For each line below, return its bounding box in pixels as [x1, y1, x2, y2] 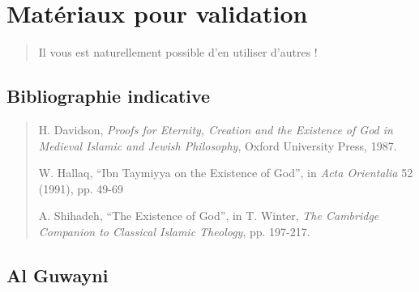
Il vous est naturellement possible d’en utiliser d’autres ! [38, 44, 318, 61]
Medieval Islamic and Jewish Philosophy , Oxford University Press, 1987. [38, 137, 397, 154]
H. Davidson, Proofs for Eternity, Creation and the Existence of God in [38, 121, 393, 138]
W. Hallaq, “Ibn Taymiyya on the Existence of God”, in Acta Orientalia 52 [38, 164, 413, 181]
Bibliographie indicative [6, 83, 211, 108]
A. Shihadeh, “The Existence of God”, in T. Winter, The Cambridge [38, 207, 379, 224]
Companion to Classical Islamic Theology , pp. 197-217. [38, 222, 310, 239]
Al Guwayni [6, 262, 109, 287]
